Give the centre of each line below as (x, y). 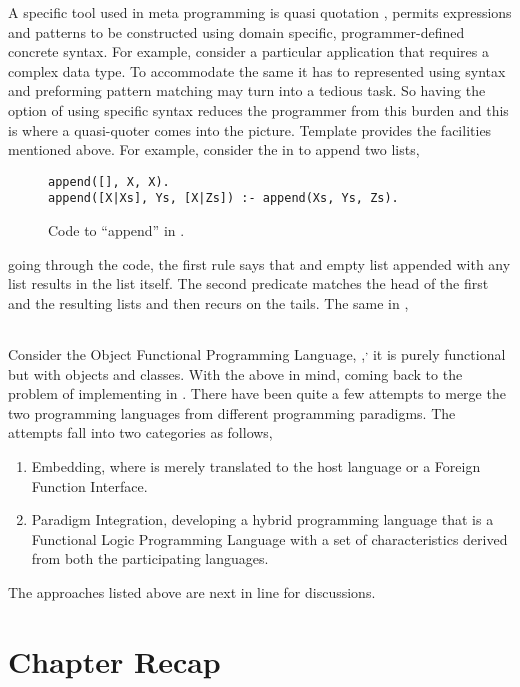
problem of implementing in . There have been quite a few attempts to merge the (257, 393)
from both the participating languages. (150, 558)
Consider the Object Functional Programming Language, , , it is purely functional (257, 353)
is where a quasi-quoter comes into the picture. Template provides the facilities (250, 129)
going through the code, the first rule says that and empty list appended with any (259, 263)
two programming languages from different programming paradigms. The (232, 412)
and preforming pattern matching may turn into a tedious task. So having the (247, 90)
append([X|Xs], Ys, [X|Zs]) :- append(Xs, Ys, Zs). (223, 198)
